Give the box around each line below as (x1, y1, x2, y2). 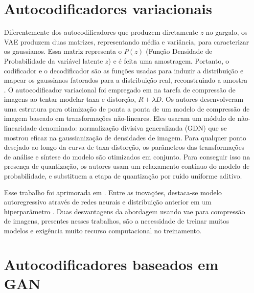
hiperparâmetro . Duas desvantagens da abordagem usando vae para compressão (4, 206, 245, 216)
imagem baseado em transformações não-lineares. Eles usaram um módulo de (4, 113, 235, 123)
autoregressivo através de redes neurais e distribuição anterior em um (4, 197, 211, 207)
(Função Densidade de (146, 46, 212, 56)
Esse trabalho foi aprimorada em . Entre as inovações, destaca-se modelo (4, 187, 222, 197)
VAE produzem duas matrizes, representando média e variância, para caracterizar (4, 36, 249, 46)
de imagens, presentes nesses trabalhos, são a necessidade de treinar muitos (4, 216, 229, 226)
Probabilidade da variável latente (4, 55, 103, 66)
